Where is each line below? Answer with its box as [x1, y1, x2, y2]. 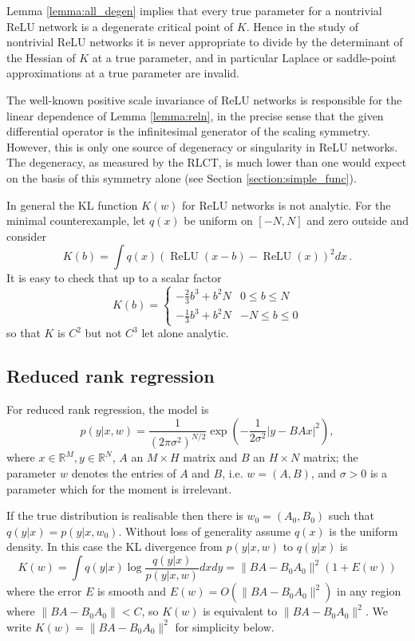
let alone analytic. [141, 324, 229, 341]
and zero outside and [306, 212, 409, 229]
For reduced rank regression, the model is [6, 400, 209, 417]
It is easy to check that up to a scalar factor [6, 269, 222, 286]
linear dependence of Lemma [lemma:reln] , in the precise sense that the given [6, 107, 384, 124]
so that [6, 324, 41, 341]
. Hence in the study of [246, 18, 359, 34]
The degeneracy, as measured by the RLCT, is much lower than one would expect [6, 154, 407, 171]
